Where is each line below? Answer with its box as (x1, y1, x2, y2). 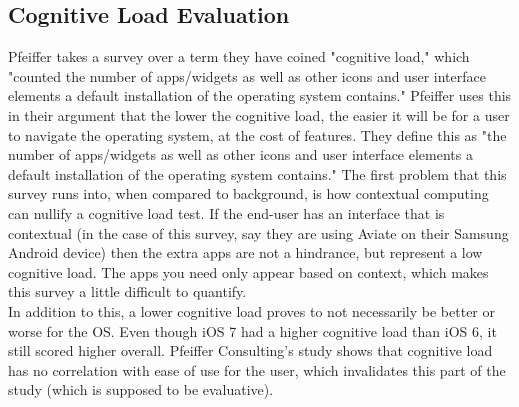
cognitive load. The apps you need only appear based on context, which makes (8, 261, 489, 282)
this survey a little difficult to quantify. (8, 281, 247, 302)
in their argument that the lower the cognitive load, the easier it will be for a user (8, 104, 510, 125)
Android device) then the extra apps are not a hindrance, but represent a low (8, 242, 483, 263)
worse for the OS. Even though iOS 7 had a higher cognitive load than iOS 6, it (8, 320, 497, 341)
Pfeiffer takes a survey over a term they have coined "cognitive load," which (8, 46, 470, 67)
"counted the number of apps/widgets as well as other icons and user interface (8, 65, 486, 86)
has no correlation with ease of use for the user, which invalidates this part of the (8, 359, 506, 380)
